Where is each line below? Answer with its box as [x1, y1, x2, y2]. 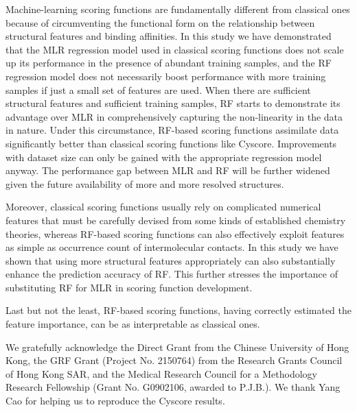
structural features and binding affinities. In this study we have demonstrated [5, 29, 332, 43]
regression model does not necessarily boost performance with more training [5, 69, 326, 83]
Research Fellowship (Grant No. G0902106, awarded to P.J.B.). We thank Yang [5, 380, 341, 394]
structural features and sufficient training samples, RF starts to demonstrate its [5, 96, 341, 110]
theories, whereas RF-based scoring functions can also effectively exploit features [5, 226, 345, 241]
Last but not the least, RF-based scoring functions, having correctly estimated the [5, 303, 352, 317]
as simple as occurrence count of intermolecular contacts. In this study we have [5, 240, 338, 254]
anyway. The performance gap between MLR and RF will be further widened [5, 163, 330, 178]
